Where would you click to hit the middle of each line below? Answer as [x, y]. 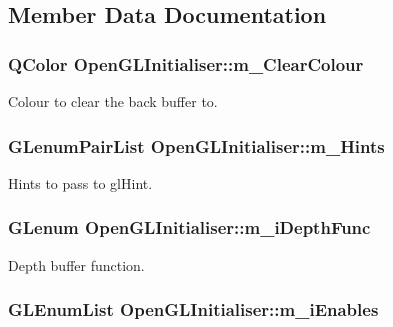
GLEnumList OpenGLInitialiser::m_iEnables [193, 309]
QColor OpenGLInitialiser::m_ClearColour [186, 63]
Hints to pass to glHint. [80, 182]
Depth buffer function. [76, 264]
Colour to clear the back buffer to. [113, 101]
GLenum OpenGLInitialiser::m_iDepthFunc [189, 227]
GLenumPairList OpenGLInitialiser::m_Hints [196, 145]
